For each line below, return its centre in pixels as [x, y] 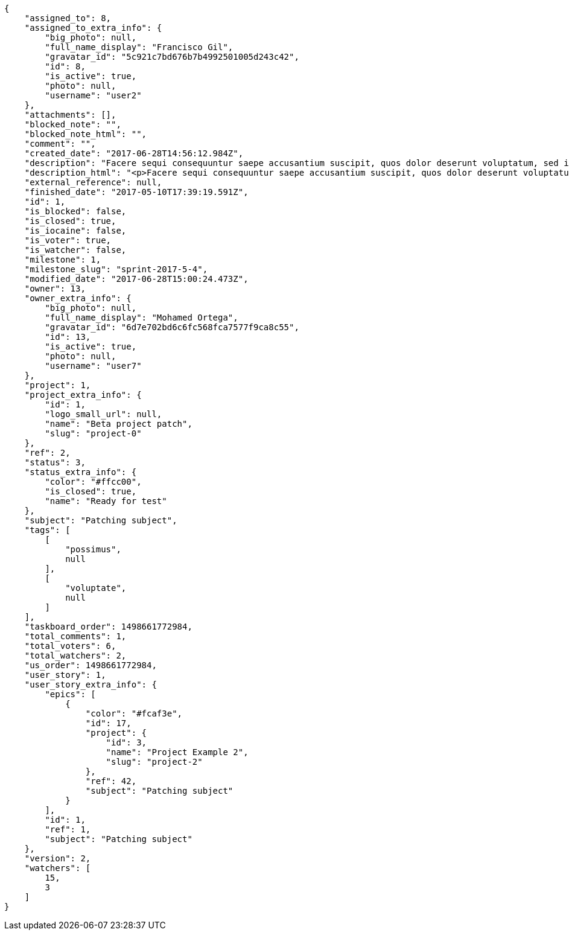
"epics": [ [70, 694]
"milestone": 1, [63, 260]
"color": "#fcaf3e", [134, 713]
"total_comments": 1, [75, 636]
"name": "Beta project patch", [119, 424]
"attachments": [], [70, 115]
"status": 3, [55, 462]
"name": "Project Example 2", [177, 752]
